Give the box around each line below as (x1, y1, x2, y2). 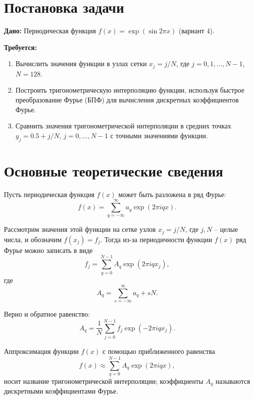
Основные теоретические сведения (4, 160, 223, 180)
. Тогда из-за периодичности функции (100, 234, 212, 244)
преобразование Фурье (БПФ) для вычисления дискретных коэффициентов (15, 94, 239, 104)
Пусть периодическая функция (4, 189, 95, 199)
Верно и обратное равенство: (4, 309, 90, 319)
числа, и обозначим (4, 234, 62, 244)
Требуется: (4, 42, 37, 52)
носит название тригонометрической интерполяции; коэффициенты (4, 375, 204, 386)
